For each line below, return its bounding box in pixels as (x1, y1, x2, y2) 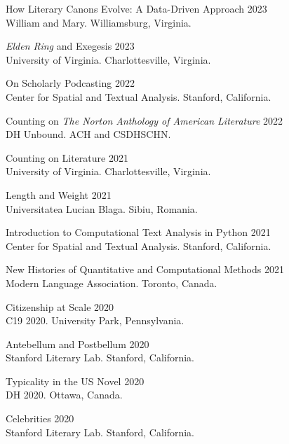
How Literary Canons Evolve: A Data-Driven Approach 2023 (6, 1, 267, 15)
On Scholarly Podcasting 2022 (6, 76, 135, 90)
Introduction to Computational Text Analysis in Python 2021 (6, 225, 271, 240)
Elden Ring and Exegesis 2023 (6, 39, 135, 53)
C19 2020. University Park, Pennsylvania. (6, 313, 184, 328)
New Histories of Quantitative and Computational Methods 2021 (6, 262, 284, 277)
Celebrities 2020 (6, 411, 74, 426)
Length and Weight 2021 (6, 187, 112, 202)
